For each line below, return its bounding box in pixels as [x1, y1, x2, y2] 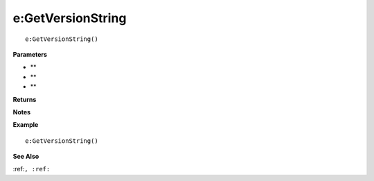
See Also [12, 153, 39, 161]
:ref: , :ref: [12, 165, 51, 173]
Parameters [12, 50, 48, 58]
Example [12, 121, 39, 129]
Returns [12, 95, 37, 103]
